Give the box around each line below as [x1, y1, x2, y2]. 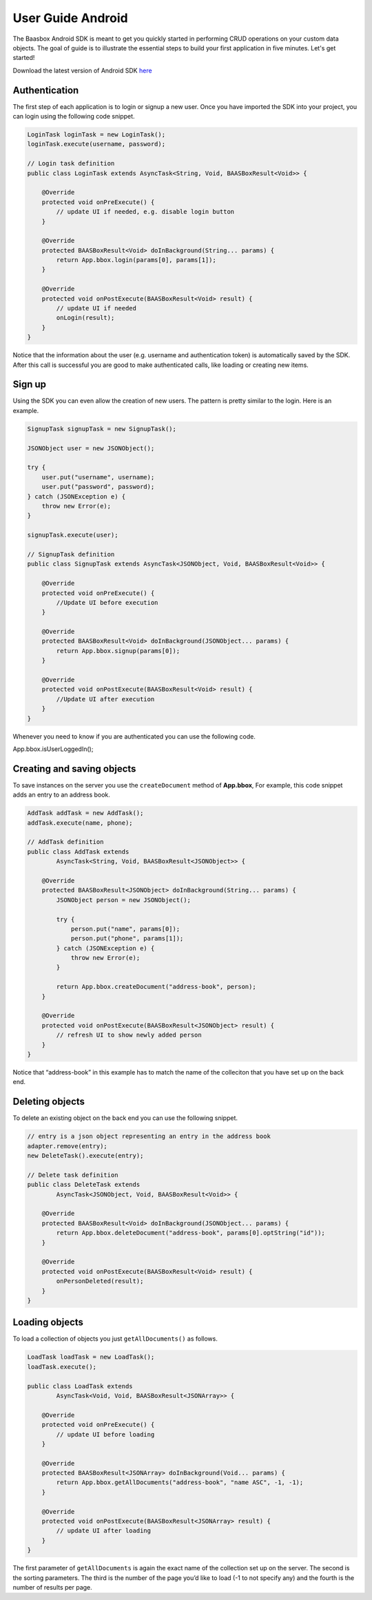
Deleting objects [12, 1096, 85, 1108]
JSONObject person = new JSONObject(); [56, 896, 191, 903]
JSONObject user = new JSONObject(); [27, 444, 155, 452]
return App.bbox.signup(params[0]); [56, 647, 180, 654]
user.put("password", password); [41, 483, 155, 491]
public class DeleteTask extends [27, 1181, 141, 1189]
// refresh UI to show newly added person [56, 1031, 203, 1039]
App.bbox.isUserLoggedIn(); [12, 745, 94, 753]
